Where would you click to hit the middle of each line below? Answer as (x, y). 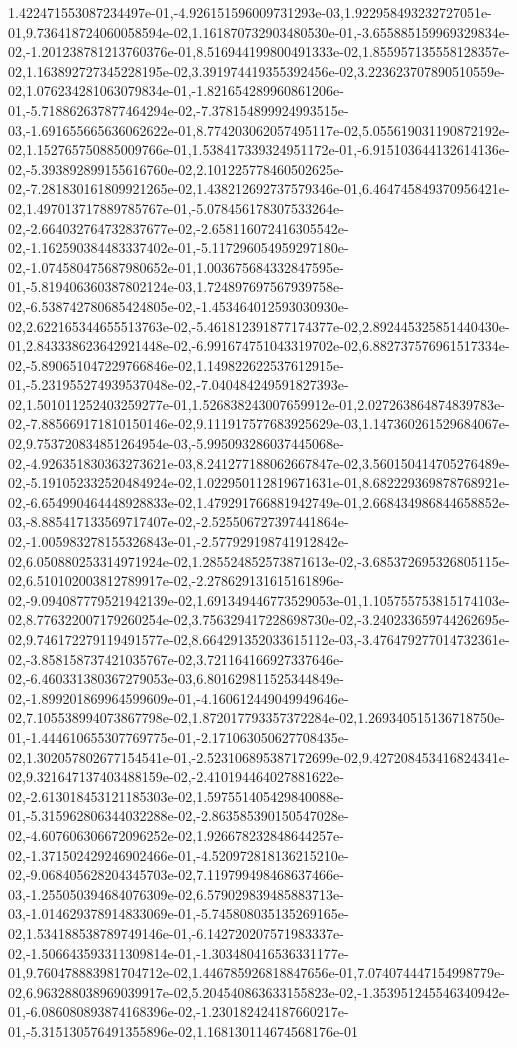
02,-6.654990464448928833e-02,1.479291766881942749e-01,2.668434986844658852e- (259, 501)
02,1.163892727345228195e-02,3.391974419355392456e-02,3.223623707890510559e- (256, 70)
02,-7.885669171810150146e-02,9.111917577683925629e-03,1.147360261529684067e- (259, 423)
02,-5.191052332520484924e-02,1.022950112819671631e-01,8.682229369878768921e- (259, 482)
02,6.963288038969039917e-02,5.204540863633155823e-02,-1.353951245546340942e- (259, 991)
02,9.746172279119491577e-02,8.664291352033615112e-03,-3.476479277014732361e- (259, 639)
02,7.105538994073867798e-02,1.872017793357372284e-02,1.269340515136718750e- (256, 717)
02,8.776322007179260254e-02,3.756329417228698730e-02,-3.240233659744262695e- (259, 619)
